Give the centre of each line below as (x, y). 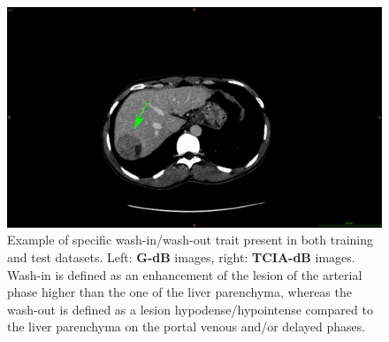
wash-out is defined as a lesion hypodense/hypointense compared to (190, 309)
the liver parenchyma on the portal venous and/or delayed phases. (187, 326)
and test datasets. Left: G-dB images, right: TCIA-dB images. (181, 257)
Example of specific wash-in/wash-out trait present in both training (191, 240)
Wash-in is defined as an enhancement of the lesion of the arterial (185, 274)
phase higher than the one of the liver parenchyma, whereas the (179, 292)
